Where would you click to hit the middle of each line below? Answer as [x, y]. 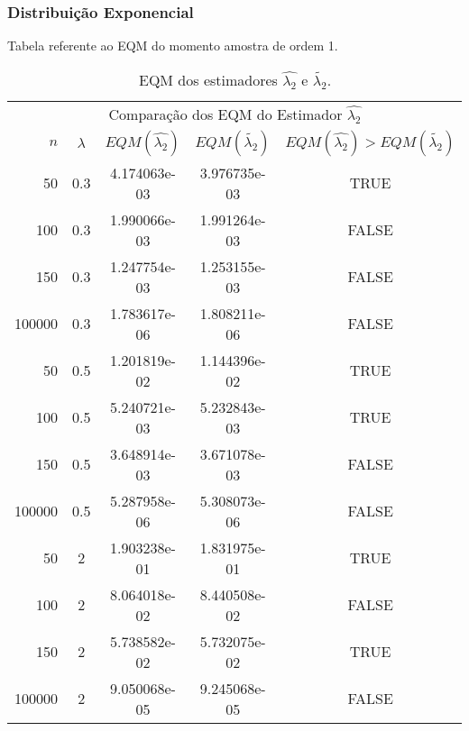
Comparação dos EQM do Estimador [225, 114]
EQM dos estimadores [208, 79]
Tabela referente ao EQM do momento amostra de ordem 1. [173, 46]
